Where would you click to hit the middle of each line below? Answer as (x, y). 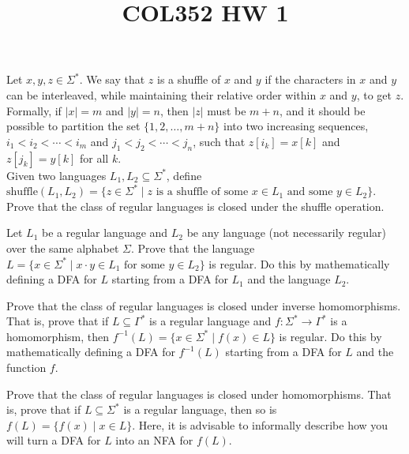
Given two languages (56, 175)
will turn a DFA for (54, 440)
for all (94, 158)
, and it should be (322, 110)
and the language (289, 279)
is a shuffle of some (202, 192)
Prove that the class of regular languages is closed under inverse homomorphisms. (204, 305)
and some (310, 192)
